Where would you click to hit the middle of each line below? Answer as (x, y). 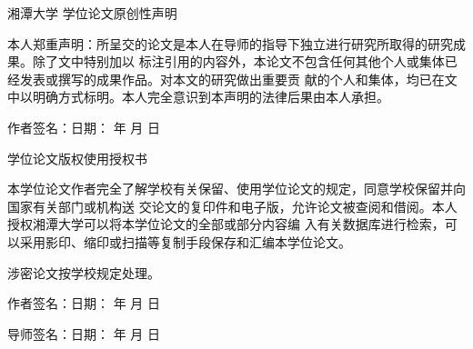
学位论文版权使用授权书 (77, 158)
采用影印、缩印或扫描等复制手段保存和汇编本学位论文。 (185, 241)
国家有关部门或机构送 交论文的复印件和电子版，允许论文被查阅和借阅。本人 (232, 206)
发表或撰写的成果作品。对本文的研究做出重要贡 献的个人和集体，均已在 (232, 79)
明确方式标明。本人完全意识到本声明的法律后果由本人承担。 (211, 97)
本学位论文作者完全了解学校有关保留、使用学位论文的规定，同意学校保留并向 (236, 189)
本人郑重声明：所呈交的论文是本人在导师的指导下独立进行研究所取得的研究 (230, 43)
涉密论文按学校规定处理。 (84, 272)
